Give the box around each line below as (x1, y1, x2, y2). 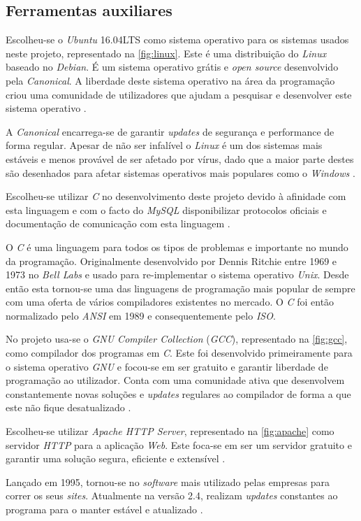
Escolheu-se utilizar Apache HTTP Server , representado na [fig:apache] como (6, 424, 334, 438)
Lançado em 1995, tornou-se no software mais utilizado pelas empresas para (6, 474, 330, 489)
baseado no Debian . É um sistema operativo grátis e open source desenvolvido (6, 59, 339, 74)
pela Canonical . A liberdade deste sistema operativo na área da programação (6, 73, 335, 87)
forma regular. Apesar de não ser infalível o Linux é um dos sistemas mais (6, 138, 323, 152)
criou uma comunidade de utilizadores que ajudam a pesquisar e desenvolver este (6, 87, 352, 101)
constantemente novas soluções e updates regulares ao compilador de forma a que (6, 386, 351, 401)
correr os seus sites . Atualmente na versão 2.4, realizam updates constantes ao (6, 488, 338, 503)
